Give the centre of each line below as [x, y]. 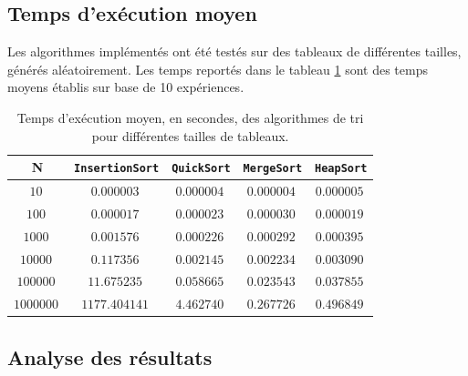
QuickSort [201, 169]
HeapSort [341, 169]
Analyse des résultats [110, 356]
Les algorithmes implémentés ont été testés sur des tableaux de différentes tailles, [234, 51]
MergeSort [273, 169]
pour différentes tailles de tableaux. [190, 135]
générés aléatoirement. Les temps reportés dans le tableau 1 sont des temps [218, 69]
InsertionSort [117, 169]
